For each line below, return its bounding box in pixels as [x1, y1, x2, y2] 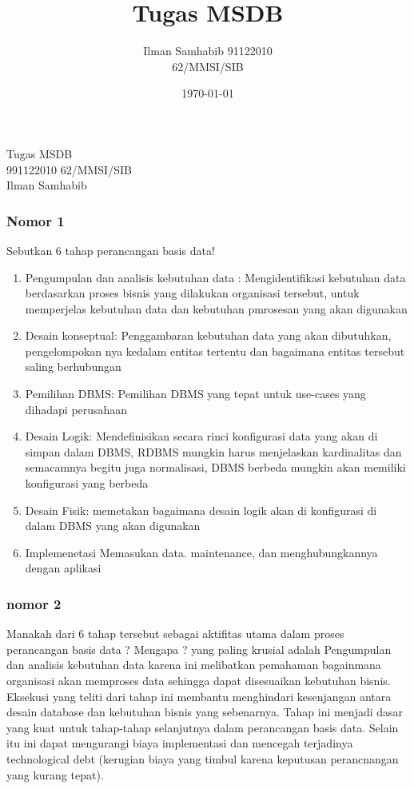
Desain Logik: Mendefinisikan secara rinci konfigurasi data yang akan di [25, 428, 378, 444]
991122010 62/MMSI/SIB [6, 161, 132, 177]
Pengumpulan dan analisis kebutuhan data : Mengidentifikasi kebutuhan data [25, 269, 406, 285]
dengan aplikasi [25, 560, 102, 576]
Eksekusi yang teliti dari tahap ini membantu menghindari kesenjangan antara [6, 687, 392, 704]
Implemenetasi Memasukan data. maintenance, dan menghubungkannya [25, 544, 378, 560]
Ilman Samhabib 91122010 [143, 42, 273, 59]
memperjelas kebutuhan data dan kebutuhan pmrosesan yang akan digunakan [25, 300, 408, 317]
